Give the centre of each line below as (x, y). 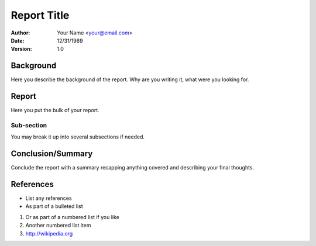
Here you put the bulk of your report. (55, 110)
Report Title (40, 15)
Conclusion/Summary (52, 154)
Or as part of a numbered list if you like (72, 217)
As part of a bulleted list (54, 206)
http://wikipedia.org (49, 233)
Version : (21, 49)
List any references (49, 198)
